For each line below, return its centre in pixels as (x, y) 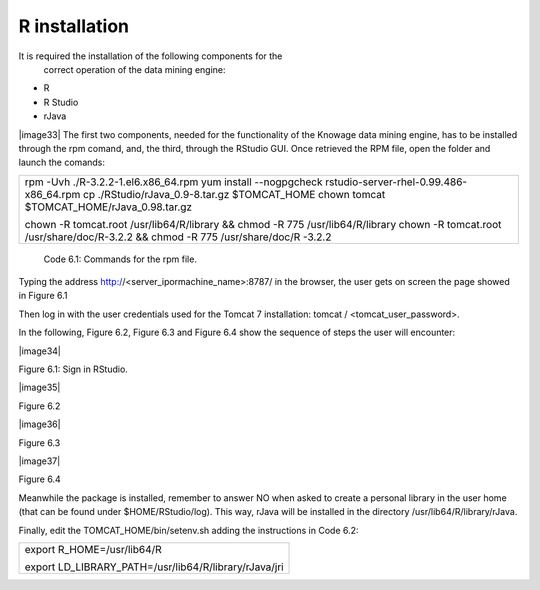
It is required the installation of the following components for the (150, 56)
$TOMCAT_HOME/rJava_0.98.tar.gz (108, 207)
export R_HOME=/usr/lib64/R (93, 549)
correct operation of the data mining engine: (134, 69)
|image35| (39, 387)
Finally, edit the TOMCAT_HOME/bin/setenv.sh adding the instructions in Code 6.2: (188, 530)
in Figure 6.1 (43, 296)
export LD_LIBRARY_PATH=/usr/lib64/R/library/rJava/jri (154, 567)
